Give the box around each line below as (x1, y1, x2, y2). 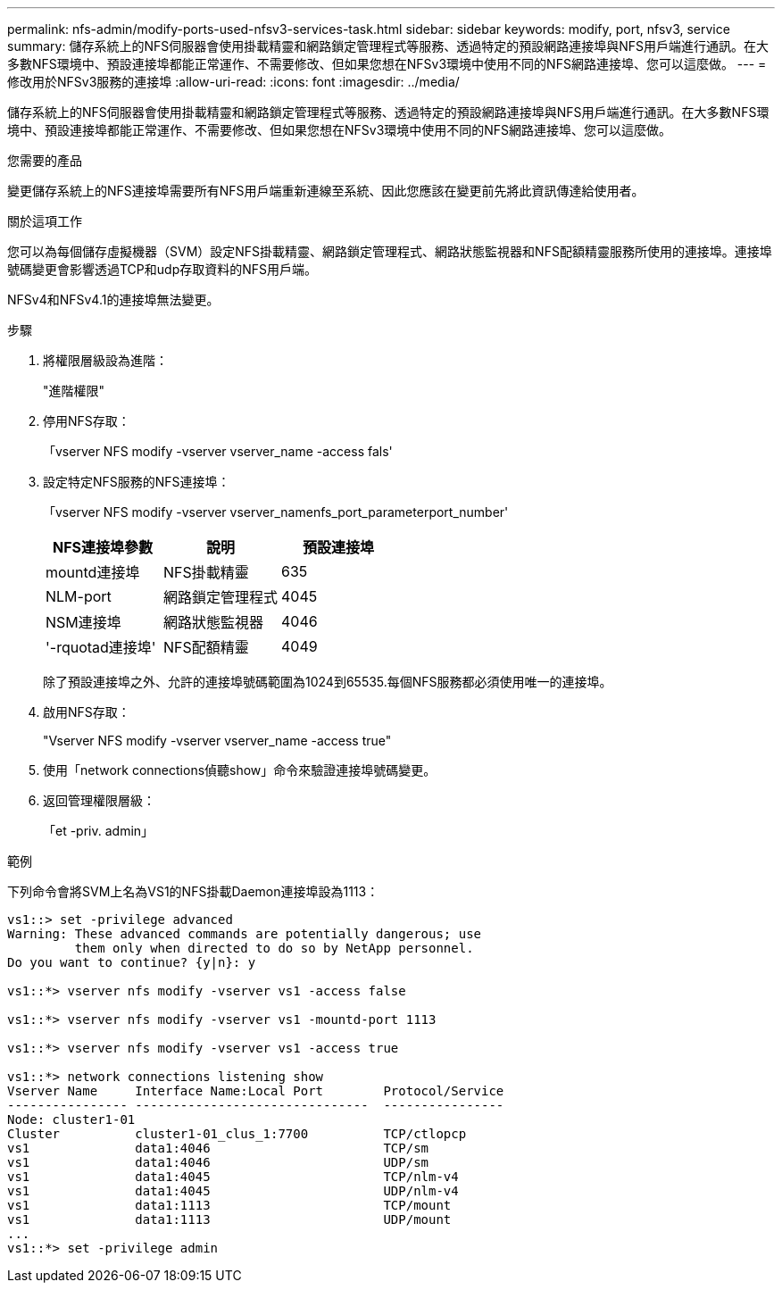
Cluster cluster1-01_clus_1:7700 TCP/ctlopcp (7, 1127, 467, 1141)
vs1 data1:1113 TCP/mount (7, 1198, 452, 1212)
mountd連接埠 (46, 563, 140, 581)
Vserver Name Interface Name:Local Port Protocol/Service (7, 1084, 504, 1098)
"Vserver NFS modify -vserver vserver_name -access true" (43, 733, 392, 748)
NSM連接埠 (46, 613, 121, 631)
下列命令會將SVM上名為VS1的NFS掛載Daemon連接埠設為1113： (7, 884, 379, 899)
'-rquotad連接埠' (46, 638, 156, 656)
